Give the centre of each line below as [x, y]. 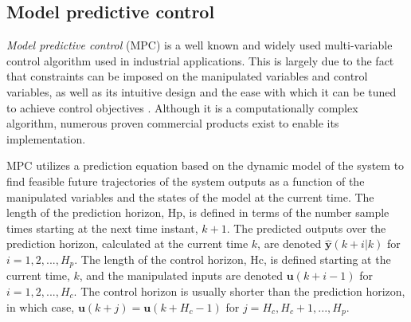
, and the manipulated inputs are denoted [181, 275]
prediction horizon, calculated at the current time [127, 243]
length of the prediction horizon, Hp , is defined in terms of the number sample [198, 212]
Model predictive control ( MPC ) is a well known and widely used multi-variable [200, 45]
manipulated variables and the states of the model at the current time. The [190, 196]
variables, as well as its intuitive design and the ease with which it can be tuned [202, 91]
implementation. [46, 138]
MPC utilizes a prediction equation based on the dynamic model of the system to [205, 165]
